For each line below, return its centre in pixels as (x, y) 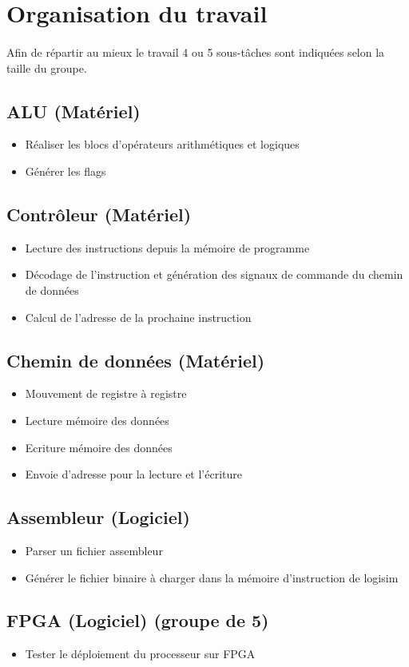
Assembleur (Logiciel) (98, 517)
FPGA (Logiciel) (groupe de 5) (138, 620)
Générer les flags (66, 171)
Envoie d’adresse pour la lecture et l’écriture (134, 474)
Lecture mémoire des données (97, 420)
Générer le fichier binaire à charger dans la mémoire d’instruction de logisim (212, 577)
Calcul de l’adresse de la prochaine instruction (138, 317)
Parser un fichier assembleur (94, 550)
